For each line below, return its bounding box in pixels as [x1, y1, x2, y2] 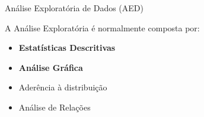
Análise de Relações [18, 100, 91, 113]
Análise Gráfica [18, 61, 83, 73]
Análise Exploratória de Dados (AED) [5, 2, 144, 14]
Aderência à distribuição [18, 81, 107, 93]
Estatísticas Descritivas [18, 41, 116, 54]
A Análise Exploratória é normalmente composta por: [5, 21, 200, 34]
